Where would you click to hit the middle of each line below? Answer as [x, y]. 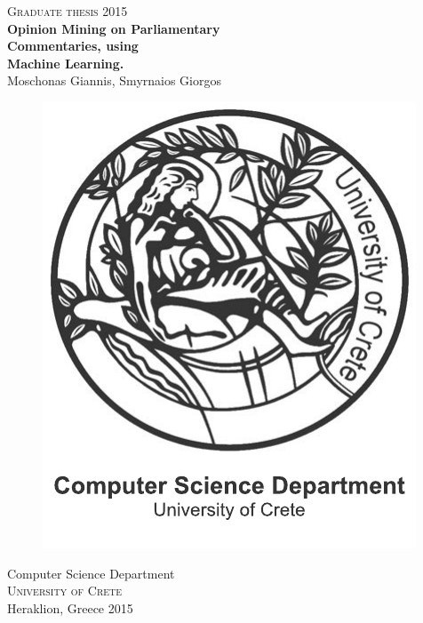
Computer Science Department [91, 573]
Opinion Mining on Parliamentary [114, 28]
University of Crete [65, 591]
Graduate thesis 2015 [68, 11]
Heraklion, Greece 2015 [70, 607]
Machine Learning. [66, 63]
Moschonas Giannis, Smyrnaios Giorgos [115, 80]
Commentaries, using [73, 46]
